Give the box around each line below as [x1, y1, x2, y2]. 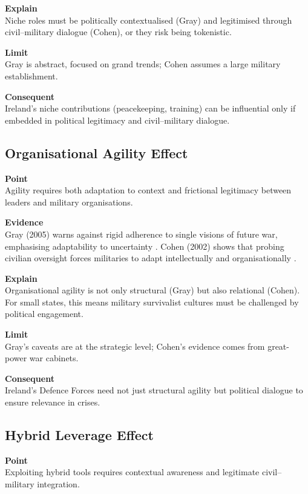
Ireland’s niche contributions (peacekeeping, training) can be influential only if [5, 102, 296, 115]
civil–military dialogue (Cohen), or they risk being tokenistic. [5, 25, 232, 38]
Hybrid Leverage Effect [5, 426, 154, 444]
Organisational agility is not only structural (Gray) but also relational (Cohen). [5, 284, 300, 296]
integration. [37, 478, 80, 490]
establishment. [5, 69, 58, 82]
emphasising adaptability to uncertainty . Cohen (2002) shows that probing [5, 239, 284, 252]
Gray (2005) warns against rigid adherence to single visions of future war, [5, 227, 278, 240]
